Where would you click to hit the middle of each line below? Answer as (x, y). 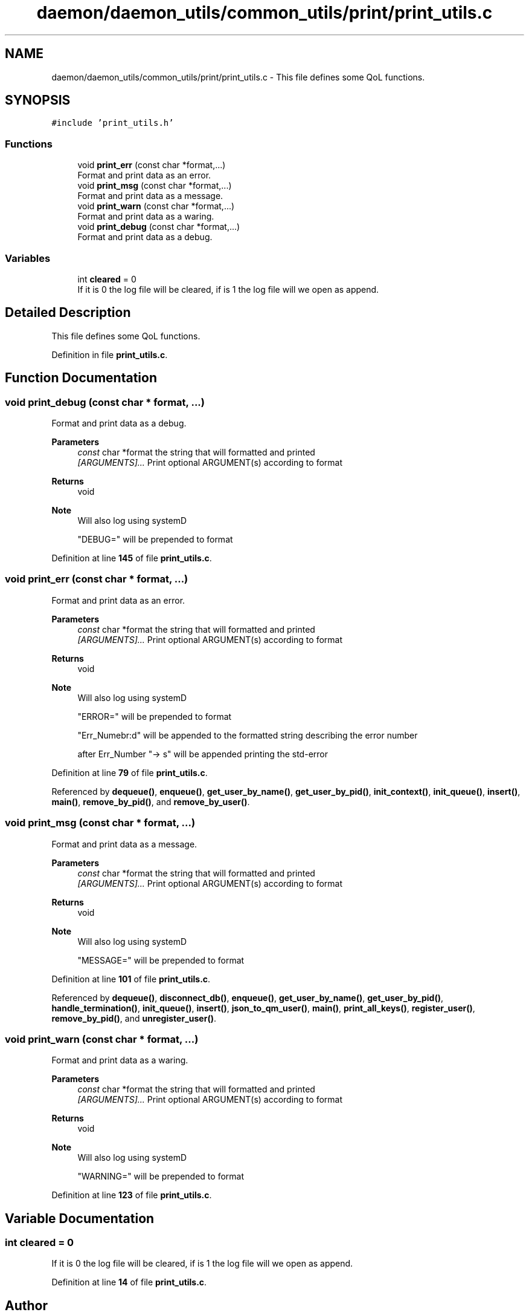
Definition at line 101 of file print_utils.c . (131, 979)
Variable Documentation (80, 1218)
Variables (28, 258)
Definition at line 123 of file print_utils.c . (132, 1195)
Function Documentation (81, 378)
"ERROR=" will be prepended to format (155, 716)
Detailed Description (68, 313)
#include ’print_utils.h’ (113, 123)
